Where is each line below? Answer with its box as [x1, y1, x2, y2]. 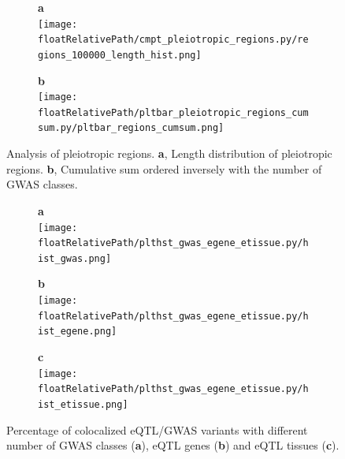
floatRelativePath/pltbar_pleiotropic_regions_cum [38, 106, 309, 118]
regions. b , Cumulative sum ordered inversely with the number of [6, 160, 322, 177]
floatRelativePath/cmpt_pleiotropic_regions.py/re [38, 34, 309, 46]
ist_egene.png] [38, 326, 117, 338]
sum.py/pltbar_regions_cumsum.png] [38, 122, 224, 134]
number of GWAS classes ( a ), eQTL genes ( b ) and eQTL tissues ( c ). [6, 437, 339, 453]
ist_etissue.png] [38, 398, 128, 410]
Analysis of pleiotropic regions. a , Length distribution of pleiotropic [6, 145, 332, 162]
